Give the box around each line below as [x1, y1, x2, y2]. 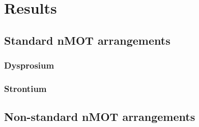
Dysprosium [4, 59, 54, 72]
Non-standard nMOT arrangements [4, 109, 195, 124]
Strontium [4, 82, 47, 94]
